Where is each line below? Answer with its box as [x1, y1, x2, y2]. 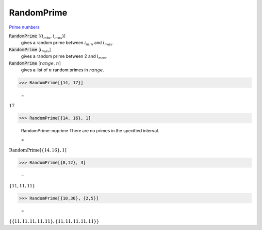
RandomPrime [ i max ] [9, 46, 51, 53]
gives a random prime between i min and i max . [21, 40, 114, 47]
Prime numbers [9, 24, 40, 30]
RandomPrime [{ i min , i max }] [9, 33, 65, 40]
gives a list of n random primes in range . [21, 67, 104, 73]
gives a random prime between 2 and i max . [21, 53, 108, 60]
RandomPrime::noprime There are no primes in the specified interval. [21, 128, 160, 134]
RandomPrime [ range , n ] [9, 60, 61, 66]
